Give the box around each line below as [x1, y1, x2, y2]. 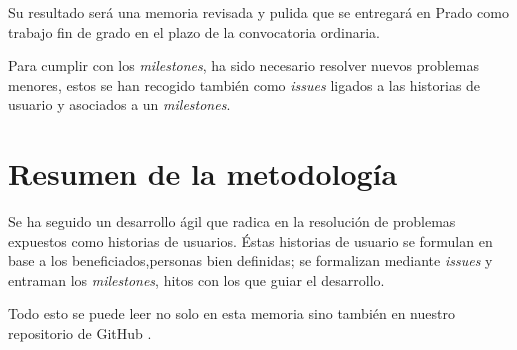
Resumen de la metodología [8, 153, 398, 194]
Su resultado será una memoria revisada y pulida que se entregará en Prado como [8, 2, 509, 22]
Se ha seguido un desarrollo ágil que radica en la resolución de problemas [8, 211, 456, 232]
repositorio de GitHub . [8, 323, 152, 344]
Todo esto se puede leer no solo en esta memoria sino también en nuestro [8, 303, 455, 324]
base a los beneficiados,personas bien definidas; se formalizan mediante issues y [8, 250, 493, 271]
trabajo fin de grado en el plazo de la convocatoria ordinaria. [8, 21, 381, 42]
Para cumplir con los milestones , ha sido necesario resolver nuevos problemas [8, 55, 479, 76]
